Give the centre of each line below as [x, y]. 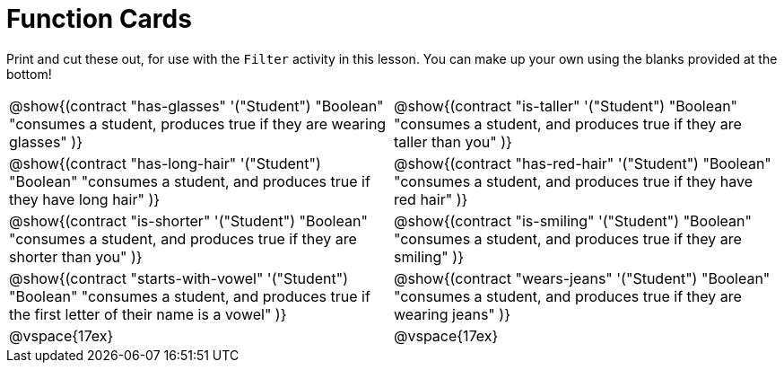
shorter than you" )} [76, 256]
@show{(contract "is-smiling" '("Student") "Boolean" [573, 220]
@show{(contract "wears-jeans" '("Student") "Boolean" [582, 278]
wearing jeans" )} [452, 314]
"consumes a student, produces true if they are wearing [198, 123]
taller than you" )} [453, 141]
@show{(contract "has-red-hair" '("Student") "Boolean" [583, 163]
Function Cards [99, 19]
